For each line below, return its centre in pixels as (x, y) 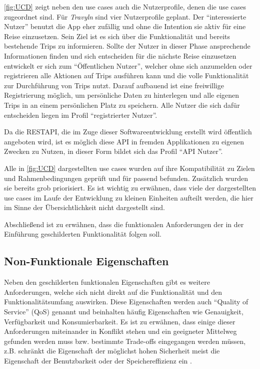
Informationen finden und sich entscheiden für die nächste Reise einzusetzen (120, 55)
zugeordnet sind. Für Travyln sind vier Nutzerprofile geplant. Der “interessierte (125, 16)
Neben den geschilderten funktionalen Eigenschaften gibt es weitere (107, 282)
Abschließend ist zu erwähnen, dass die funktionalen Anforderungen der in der (124, 224)
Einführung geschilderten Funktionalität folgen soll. (83, 234)
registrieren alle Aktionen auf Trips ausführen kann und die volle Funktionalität (126, 75)
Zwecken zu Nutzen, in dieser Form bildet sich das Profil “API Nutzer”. (113, 151)
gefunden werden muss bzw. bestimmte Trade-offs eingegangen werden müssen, (125, 341)
